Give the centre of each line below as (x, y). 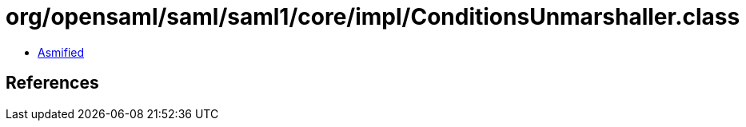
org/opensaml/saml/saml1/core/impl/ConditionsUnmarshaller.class (373, 17)
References (52, 83)
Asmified (61, 52)
